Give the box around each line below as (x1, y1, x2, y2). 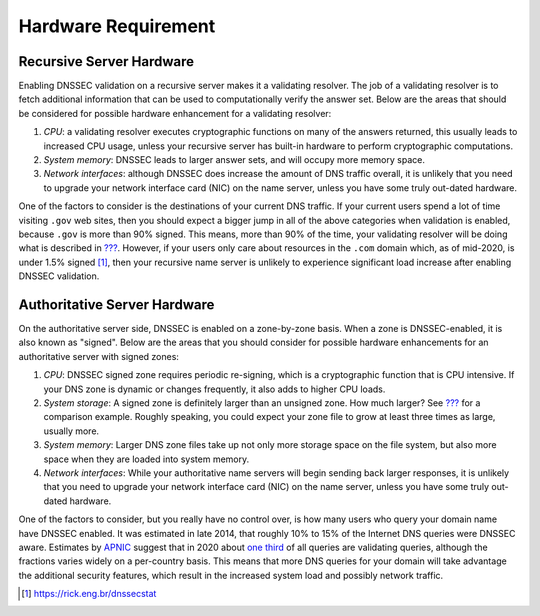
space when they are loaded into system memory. (43, 453, 250, 465)
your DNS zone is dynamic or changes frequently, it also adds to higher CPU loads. (43, 383, 386, 395)
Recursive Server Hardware (18, 53, 195, 70)
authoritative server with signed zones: (18, 350, 180, 362)
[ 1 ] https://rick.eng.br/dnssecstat (21, 588, 157, 600)
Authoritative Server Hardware (18, 296, 215, 313)
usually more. (43, 425, 100, 437)
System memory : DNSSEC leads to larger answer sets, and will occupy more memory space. (43, 154, 425, 166)
